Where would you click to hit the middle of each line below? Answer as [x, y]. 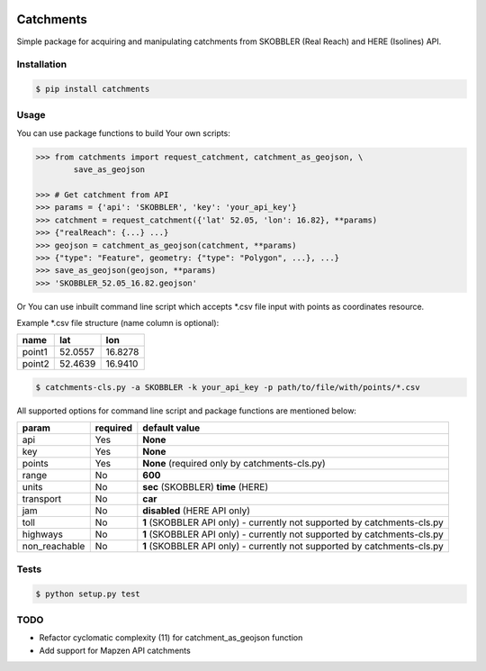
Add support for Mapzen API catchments [115, 650]
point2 [36, 364]
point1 [35, 352]
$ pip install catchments [93, 89]
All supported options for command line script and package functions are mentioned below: [187, 411]
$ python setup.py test [88, 594]
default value [171, 428]
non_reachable [54, 547]
